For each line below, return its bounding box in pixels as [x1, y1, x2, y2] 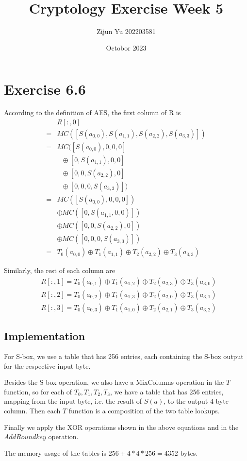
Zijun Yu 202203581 [97, 26, 156, 36]
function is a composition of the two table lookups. [68, 406, 220, 416]
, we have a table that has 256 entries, [110, 386, 224, 396]
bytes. [180, 447, 198, 458]
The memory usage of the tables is [4, 447, 107, 458]
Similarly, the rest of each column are [4, 265, 115, 275]
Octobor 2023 [106, 42, 147, 52]
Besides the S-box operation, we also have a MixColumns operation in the [4, 377, 224, 387]
